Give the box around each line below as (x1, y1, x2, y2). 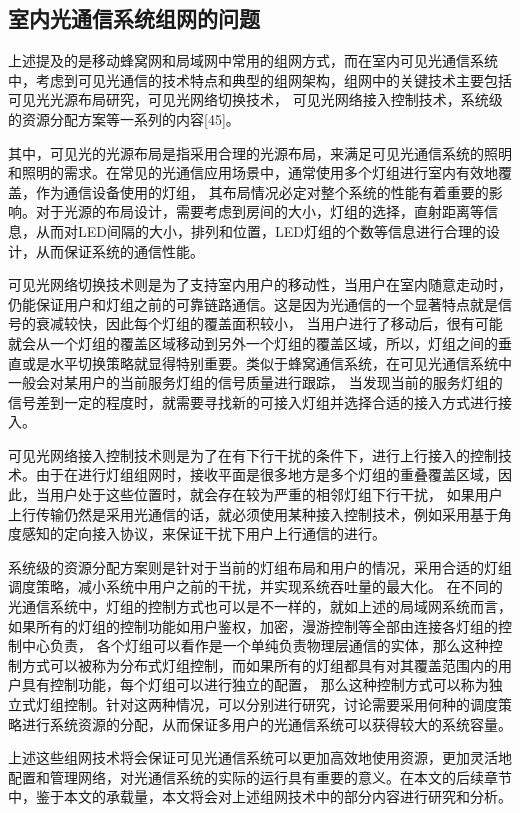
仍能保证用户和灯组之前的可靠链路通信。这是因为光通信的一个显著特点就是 (8, 293, 498, 314)
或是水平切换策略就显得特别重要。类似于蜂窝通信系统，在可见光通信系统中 (21, 352, 512, 373)
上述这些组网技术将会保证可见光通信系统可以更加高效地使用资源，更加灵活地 (8, 747, 512, 768)
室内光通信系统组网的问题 (8, 3, 260, 34)
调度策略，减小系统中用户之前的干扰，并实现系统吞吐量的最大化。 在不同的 (8, 576, 503, 597)
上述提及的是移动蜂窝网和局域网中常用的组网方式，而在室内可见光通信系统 (8, 50, 498, 71)
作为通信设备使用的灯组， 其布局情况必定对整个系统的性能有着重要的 (35, 181, 489, 202)
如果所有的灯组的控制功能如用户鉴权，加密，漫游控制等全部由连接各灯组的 (8, 615, 498, 636)
